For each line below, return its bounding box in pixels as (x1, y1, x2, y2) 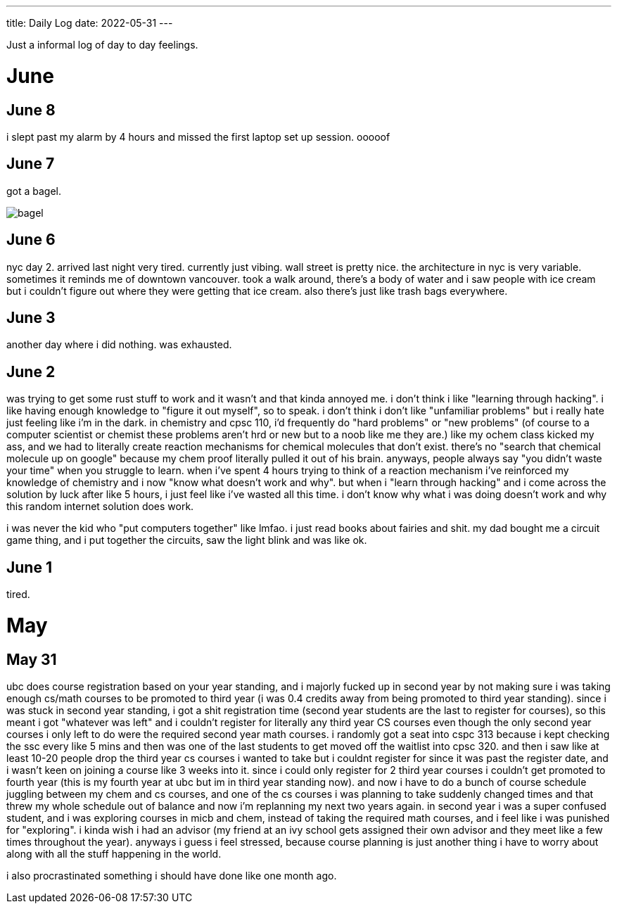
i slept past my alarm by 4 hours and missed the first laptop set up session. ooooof (6, 130, 390, 143)
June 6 (6, 231, 56, 249)
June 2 (6, 362, 56, 381)
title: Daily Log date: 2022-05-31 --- (6, 17, 173, 29)
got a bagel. (6, 184, 62, 197)
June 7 (6, 155, 55, 173)
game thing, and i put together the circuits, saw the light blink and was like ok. (6, 534, 367, 547)
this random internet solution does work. (6, 500, 194, 513)
